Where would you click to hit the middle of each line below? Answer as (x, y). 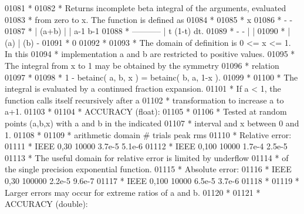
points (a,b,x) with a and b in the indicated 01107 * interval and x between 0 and (152, 123)
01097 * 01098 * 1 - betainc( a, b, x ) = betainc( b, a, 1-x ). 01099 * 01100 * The (151, 77)
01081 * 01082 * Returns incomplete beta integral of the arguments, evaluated (146, 8)
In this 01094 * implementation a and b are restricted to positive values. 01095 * (150, 54)
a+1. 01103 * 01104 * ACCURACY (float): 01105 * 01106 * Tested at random (146, 111)
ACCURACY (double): (46, 204)
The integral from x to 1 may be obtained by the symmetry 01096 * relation (142, 65)
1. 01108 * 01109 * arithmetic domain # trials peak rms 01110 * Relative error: (148, 134)
